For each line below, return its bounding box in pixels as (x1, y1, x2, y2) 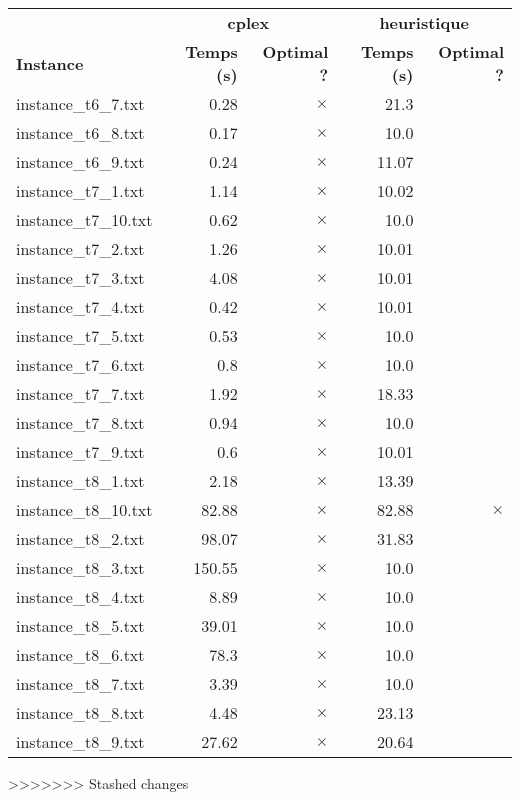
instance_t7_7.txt (16, 382, 145, 405)
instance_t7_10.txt (16, 208, 153, 231)
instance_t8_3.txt (16, 556, 145, 579)
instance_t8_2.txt (16, 527, 145, 550)
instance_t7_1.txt (16, 179, 145, 202)
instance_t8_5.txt (16, 614, 145, 637)
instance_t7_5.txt (16, 324, 145, 347)
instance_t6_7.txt (16, 92, 145, 115)
